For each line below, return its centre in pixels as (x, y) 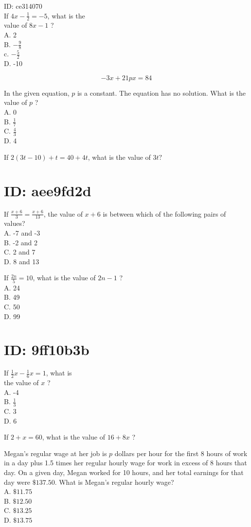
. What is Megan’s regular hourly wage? (114, 482)
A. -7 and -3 (22, 233)
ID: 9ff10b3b (47, 349)
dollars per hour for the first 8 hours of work (181, 453)
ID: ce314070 (23, 6)
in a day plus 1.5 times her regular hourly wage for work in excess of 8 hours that (125, 463)
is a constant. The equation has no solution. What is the (161, 93)
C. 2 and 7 (20, 252)
